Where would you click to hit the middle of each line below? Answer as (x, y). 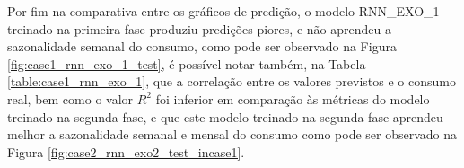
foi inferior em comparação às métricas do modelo (293, 98)
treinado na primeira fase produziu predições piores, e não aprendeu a (199, 28)
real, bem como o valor (70, 98)
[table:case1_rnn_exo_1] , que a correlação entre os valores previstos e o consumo (232, 81)
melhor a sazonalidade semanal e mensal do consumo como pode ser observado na (232, 134)
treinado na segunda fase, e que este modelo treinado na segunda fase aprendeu (225, 116)
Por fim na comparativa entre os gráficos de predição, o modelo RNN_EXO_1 (223, 11)
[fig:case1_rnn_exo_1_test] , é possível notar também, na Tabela (187, 63)
